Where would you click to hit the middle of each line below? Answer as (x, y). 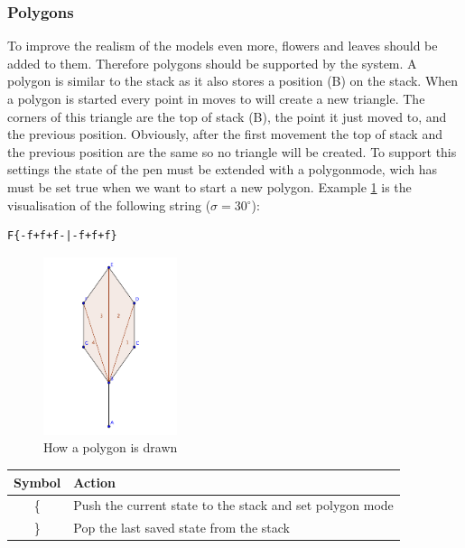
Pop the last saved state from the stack (181, 528)
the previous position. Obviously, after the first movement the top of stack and (225, 134)
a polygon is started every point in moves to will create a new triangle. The (216, 98)
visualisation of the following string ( (109, 204)
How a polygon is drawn (111, 447)
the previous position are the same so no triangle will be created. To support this (232, 151)
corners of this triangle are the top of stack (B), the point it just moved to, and (227, 116)
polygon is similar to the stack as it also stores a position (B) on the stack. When (233, 81)
